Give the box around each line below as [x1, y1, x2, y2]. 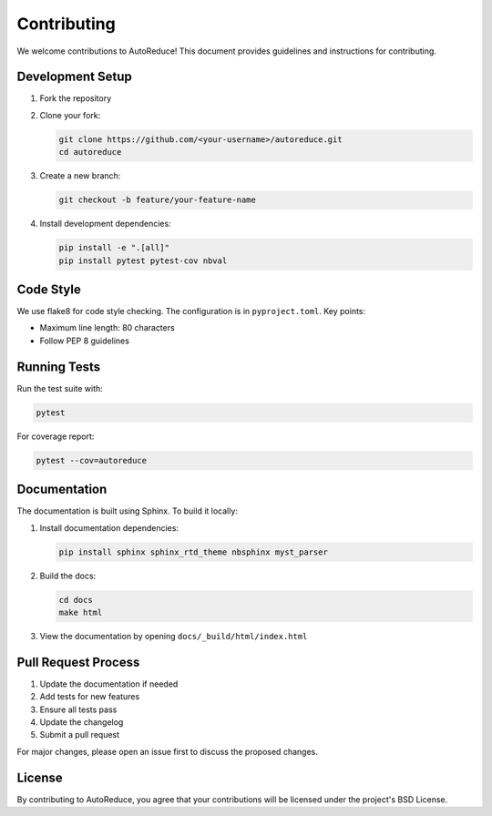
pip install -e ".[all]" [58, 242, 170, 253]
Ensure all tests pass [39, 704, 118, 715]
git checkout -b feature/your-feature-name [58, 195, 257, 205]
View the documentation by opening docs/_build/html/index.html [39, 630, 308, 641]
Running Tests [16, 359, 100, 374]
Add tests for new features [39, 691, 140, 702]
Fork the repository [39, 93, 112, 104]
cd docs [58, 595, 93, 605]
